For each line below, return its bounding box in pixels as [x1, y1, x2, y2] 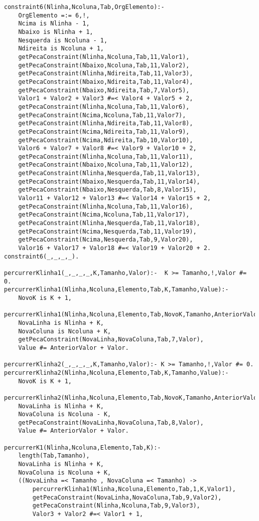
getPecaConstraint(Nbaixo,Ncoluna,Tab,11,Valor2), [18, 61, 190, 69]
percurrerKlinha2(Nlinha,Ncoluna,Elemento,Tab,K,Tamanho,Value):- [4, 369, 229, 376]
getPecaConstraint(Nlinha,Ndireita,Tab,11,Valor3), [18, 70, 193, 77]
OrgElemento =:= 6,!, [18, 11, 90, 19]
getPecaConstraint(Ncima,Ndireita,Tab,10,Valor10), [18, 136, 193, 144]
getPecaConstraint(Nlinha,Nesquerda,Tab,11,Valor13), [18, 170, 200, 177]
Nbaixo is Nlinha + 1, [18, 28, 93, 35]
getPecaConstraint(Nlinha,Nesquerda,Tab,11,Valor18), [18, 220, 200, 227]
